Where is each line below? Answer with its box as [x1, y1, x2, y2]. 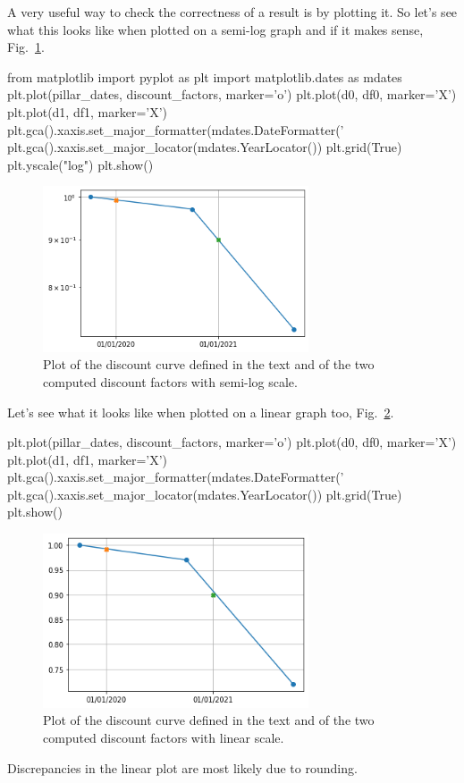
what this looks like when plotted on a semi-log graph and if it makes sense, [7, 20, 424, 38]
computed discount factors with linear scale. [43, 728, 284, 746]
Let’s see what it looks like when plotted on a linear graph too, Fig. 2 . [7, 402, 394, 421]
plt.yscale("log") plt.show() [7, 155, 154, 173]
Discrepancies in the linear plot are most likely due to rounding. [7, 758, 358, 777]
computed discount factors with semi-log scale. [43, 372, 298, 391]
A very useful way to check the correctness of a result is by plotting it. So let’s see [7, 3, 458, 21]
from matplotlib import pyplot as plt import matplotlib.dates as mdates [7, 67, 402, 86]
